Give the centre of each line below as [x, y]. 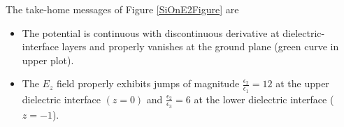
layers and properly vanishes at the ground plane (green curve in [200, 46]
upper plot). [48, 60]
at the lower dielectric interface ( [264, 99]
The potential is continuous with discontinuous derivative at [151, 32]
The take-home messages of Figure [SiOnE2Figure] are [122, 9]
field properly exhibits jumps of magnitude [148, 83]
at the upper [302, 83]
